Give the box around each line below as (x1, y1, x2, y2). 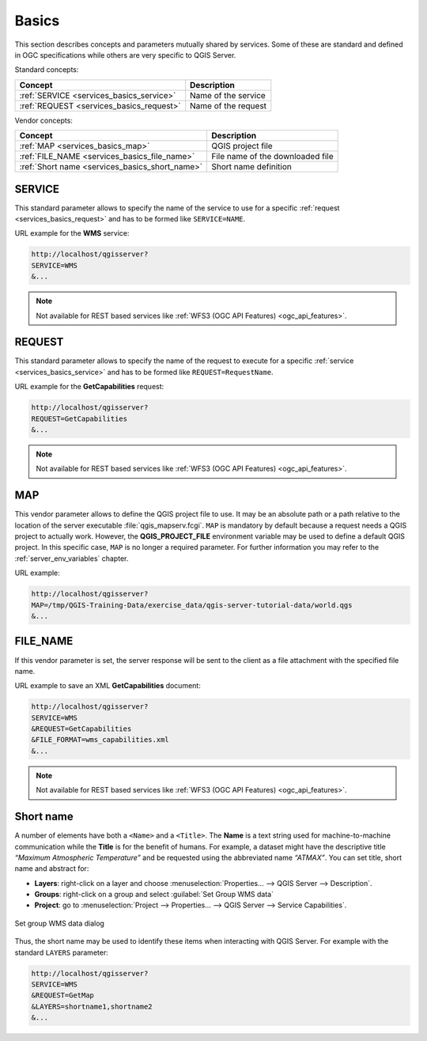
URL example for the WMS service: (14, 229, 130, 238)
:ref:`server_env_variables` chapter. (14, 554, 129, 563)
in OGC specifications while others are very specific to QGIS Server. (14, 50, 236, 59)
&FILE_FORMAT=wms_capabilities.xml (31, 736, 169, 744)
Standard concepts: (14, 65, 79, 74)
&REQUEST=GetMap (31, 991, 95, 1000)
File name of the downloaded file (210, 151, 334, 162)
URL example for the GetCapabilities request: (14, 382, 164, 392)
